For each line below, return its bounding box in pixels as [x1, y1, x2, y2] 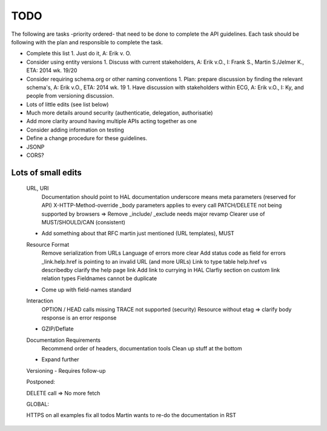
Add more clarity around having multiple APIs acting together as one [26, 118, 197, 125]
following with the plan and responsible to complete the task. [11, 38, 163, 45]
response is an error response [41, 314, 117, 321]
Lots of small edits [11, 167, 82, 178]
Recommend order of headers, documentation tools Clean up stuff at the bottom [41, 345, 242, 352]
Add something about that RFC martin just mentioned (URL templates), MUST [41, 230, 234, 237]
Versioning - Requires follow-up [26, 367, 106, 374]
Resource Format [26, 241, 70, 248]
